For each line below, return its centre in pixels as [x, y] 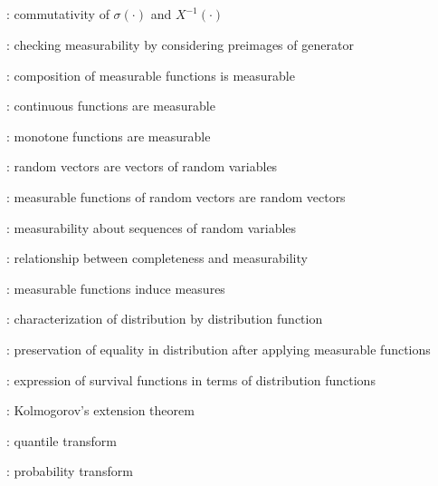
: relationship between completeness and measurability [157, 258]
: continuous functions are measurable [111, 106]
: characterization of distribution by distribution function [165, 319]
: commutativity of [58, 14]
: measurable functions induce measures [116, 288]
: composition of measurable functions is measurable [151, 75]
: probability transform [70, 471]
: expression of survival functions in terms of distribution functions [191, 379]
